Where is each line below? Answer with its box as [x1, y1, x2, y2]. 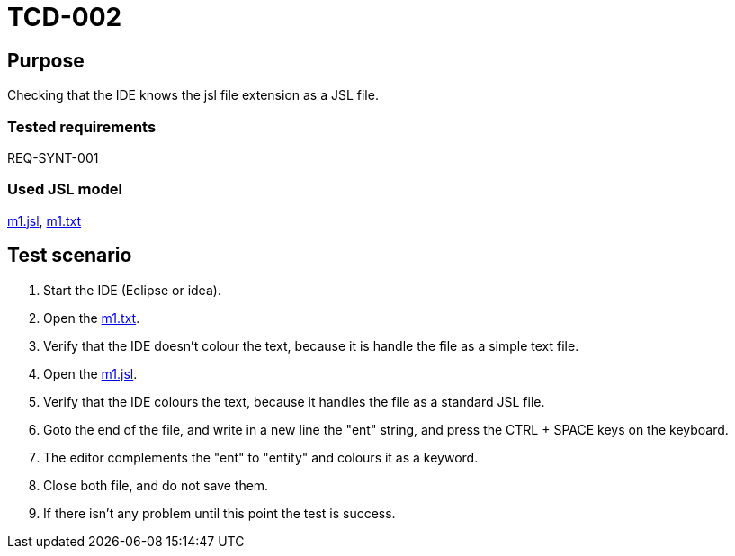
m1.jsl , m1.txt [7, 212, 82, 229]
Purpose [7, 49, 85, 72]
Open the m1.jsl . [43, 365, 138, 381]
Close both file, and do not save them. [43, 477, 269, 493]
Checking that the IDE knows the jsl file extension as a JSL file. [7, 87, 379, 103]
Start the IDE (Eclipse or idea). [43, 282, 221, 298]
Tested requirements [7, 117, 157, 136]
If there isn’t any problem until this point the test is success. [43, 505, 396, 521]
